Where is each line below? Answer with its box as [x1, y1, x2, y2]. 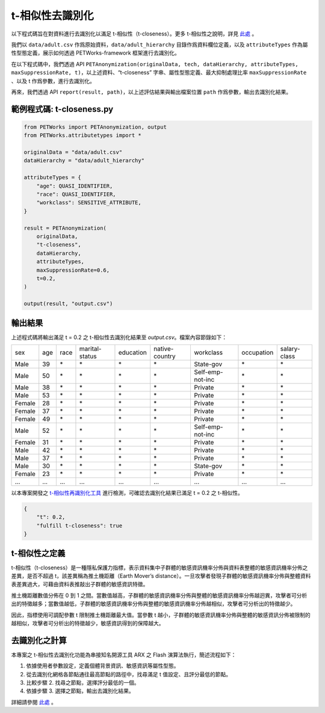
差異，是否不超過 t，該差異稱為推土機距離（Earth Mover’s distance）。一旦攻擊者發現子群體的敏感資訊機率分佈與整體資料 [11, 572, 311, 580]
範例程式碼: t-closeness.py [11, 104, 114, 114]
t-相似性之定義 [11, 548, 66, 558]
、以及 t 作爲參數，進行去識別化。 [11, 77, 96, 84]
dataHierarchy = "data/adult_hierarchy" [23, 157, 144, 164]
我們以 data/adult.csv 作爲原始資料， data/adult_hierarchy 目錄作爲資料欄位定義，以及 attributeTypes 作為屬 [11, 41, 308, 48]
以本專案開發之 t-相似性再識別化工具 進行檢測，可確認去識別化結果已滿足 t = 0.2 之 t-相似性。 [11, 489, 243, 496]
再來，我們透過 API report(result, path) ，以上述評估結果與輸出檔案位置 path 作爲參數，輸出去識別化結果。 [11, 88, 292, 96]
